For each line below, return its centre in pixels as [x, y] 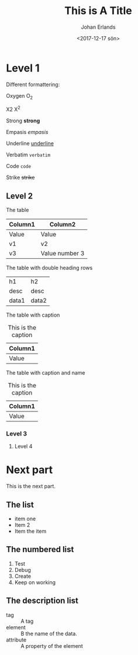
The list [20, 505]
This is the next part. [31, 486]
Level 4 [23, 447]
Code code [18, 166]
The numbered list [40, 549]
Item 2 [22, 525]
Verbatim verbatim [28, 155]
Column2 [63, 224]
